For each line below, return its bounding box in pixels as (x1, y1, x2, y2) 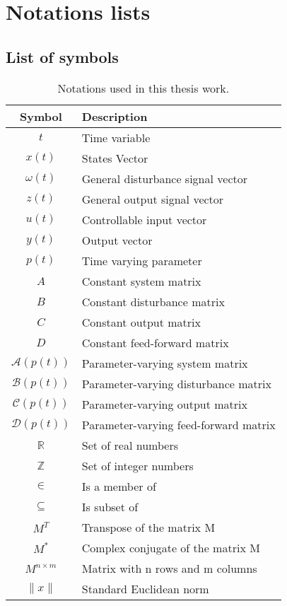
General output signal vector (81, 190, 224, 207)
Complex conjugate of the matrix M (81, 539, 260, 556)
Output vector (81, 231, 153, 248)
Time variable (81, 129, 151, 146)
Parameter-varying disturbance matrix (81, 375, 271, 392)
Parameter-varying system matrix (81, 354, 248, 371)
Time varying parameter (81, 252, 202, 269)
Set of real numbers (81, 436, 178, 453)
